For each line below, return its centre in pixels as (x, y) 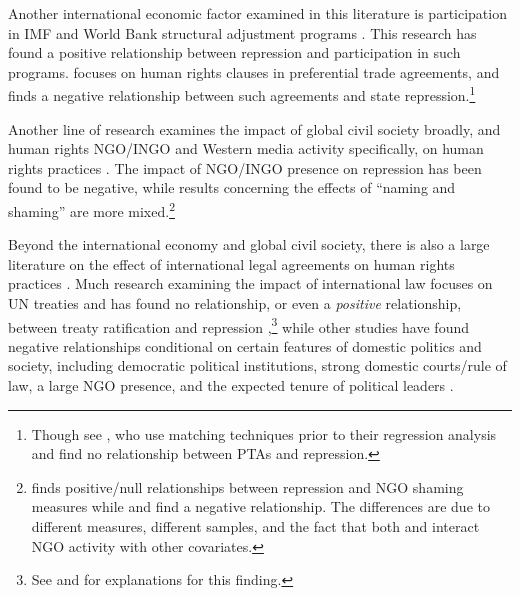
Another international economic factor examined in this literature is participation (257, 13)
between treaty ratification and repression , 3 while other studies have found (238, 325)
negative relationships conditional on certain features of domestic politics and (245, 345)
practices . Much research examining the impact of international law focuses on (250, 283)
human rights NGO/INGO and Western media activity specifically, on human (246, 148)
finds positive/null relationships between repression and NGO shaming (247, 486)
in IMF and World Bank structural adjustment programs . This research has (242, 32)
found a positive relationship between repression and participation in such (234, 52)
